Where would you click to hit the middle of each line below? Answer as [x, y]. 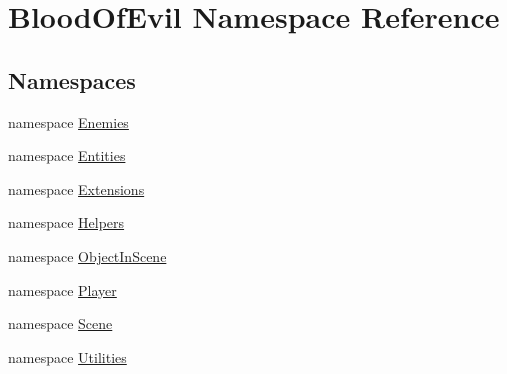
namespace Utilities [67, 356]
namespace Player [62, 289]
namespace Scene [60, 323]
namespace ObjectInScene [87, 255]
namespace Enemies [68, 121]
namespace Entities [67, 155]
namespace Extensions [76, 188]
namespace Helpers [66, 222]
